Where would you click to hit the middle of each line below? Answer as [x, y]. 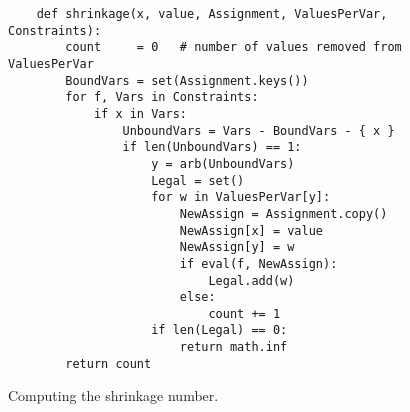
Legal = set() [198, 180]
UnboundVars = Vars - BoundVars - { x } [258, 130]
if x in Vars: [140, 113]
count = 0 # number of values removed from [233, 47]
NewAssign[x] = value [251, 230]
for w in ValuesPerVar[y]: [241, 197]
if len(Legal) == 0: [219, 330]
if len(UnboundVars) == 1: [212, 147]
